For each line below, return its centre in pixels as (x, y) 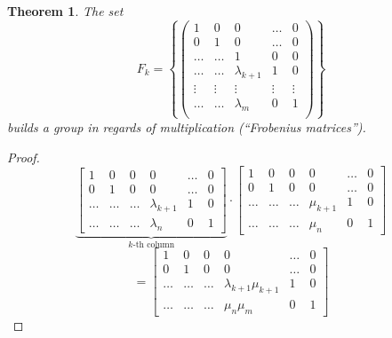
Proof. (24, 157)
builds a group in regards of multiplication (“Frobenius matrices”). (187, 126)
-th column (154, 244)
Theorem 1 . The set (65, 11)
